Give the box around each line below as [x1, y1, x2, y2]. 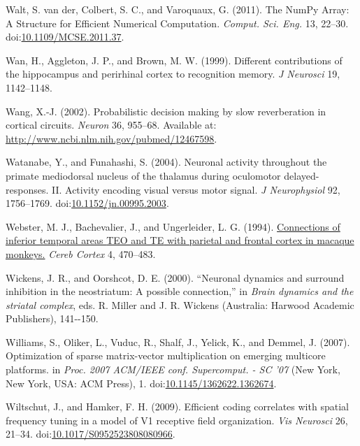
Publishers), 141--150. [6, 311, 99, 326]
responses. [6, 182, 49, 196]
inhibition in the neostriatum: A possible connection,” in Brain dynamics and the [6, 284, 354, 298]
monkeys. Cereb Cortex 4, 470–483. [6, 246, 156, 261]
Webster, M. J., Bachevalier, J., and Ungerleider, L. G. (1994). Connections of [6, 219, 340, 233]
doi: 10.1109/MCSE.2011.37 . [6, 29, 124, 44]
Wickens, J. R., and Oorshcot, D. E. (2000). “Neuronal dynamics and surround [6, 270, 345, 285]
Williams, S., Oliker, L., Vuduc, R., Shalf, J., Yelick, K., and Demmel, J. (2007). [6, 334, 350, 349]
